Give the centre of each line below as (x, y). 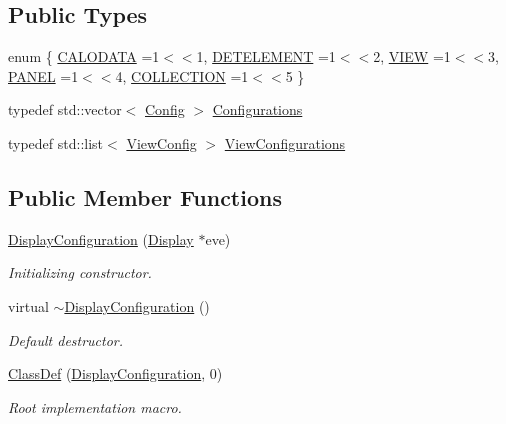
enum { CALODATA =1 (84, 56)
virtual (28, 305)
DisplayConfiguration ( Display (101, 238)
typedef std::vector (65, 109)
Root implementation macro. (95, 406)
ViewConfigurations (285, 142)
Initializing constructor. (80, 272)
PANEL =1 (43, 75)
